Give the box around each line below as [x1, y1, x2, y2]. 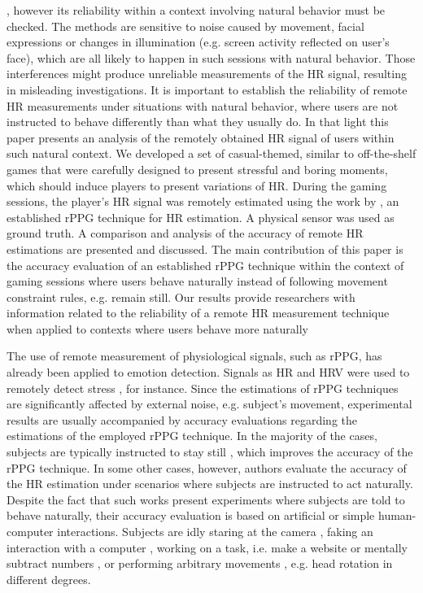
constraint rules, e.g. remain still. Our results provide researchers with [7, 288, 355, 305]
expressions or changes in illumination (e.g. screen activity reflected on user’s [7, 33, 390, 50]
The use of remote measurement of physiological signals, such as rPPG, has [7, 347, 382, 364]
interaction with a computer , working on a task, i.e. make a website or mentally [7, 538, 408, 556]
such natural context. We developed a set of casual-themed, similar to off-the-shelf [7, 145, 416, 162]
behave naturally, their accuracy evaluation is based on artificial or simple [7, 507, 375, 524]
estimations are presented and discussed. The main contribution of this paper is [7, 240, 403, 257]
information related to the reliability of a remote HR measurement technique [7, 304, 390, 321]
